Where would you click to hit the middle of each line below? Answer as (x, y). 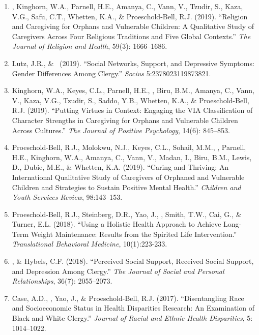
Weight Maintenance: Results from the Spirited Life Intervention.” (134, 234)
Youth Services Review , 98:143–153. (67, 197)
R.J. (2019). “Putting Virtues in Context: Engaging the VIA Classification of (132, 110)
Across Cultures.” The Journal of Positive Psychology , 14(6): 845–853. (121, 130)
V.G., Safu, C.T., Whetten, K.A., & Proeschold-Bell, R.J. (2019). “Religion (130, 16)
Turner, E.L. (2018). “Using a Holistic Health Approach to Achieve (117, 224)
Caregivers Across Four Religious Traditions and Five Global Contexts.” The (131, 36)
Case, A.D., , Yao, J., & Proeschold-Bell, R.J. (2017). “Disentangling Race (128, 298)
